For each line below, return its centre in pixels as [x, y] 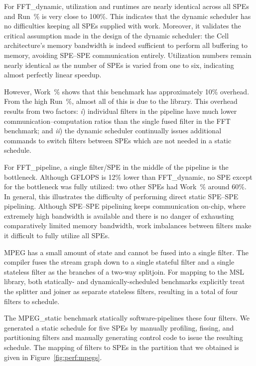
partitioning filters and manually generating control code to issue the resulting [124, 337]
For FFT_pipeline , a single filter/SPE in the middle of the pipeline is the [116, 167]
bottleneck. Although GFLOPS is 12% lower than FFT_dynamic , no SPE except [128, 177]
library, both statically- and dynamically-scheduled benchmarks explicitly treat [125, 281]
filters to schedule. [32, 301]
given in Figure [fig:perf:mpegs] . [53, 357]
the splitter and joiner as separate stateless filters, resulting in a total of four [121, 291]
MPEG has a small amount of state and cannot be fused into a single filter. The [126, 252]
